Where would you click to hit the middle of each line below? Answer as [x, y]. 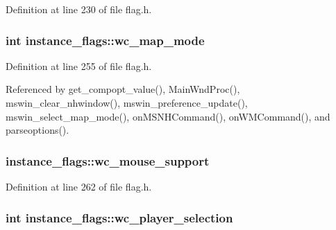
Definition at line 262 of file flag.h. [79, 186]
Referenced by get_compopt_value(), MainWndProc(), [123, 89]
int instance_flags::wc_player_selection [119, 217]
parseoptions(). [37, 130]
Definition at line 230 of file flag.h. [79, 9]
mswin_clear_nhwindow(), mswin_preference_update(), [127, 103]
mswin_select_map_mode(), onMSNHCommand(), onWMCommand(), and [168, 116]
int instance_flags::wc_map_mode [105, 40]
